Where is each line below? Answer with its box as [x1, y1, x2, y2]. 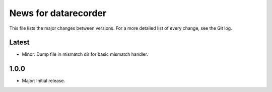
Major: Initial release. [22, 78, 65, 84]
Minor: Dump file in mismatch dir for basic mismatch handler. [22, 51, 149, 57]
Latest [9, 38, 30, 47]
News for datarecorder [9, 8, 107, 19]
